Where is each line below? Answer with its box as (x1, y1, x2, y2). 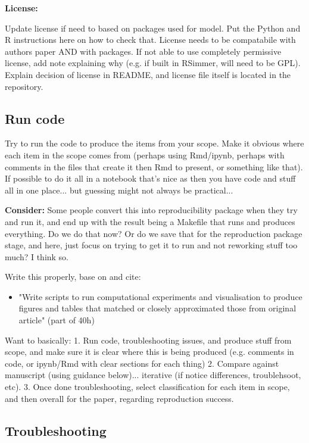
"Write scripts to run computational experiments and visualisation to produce (18, 290, 302, 302)
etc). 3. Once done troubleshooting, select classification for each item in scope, (5, 380, 290, 393)
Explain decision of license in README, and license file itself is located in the (5, 68, 291, 80)
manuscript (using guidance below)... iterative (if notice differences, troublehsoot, (5, 369, 301, 381)
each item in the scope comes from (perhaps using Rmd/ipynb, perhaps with (5, 148, 285, 161)
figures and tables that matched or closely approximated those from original (18, 302, 296, 314)
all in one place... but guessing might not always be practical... (5, 183, 233, 196)
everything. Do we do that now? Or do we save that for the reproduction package (5, 227, 302, 239)
